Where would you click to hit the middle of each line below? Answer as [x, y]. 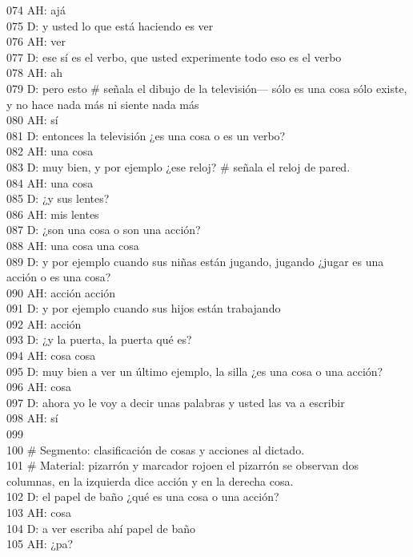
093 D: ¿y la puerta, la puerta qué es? [99, 339]
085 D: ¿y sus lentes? [58, 198]
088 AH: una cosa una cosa [73, 245]
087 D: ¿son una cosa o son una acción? [104, 230]
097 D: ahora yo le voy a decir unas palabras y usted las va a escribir [176, 402]
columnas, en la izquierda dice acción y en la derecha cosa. [150, 480]
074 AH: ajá [36, 10]
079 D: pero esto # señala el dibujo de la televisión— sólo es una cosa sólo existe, [207, 88]
